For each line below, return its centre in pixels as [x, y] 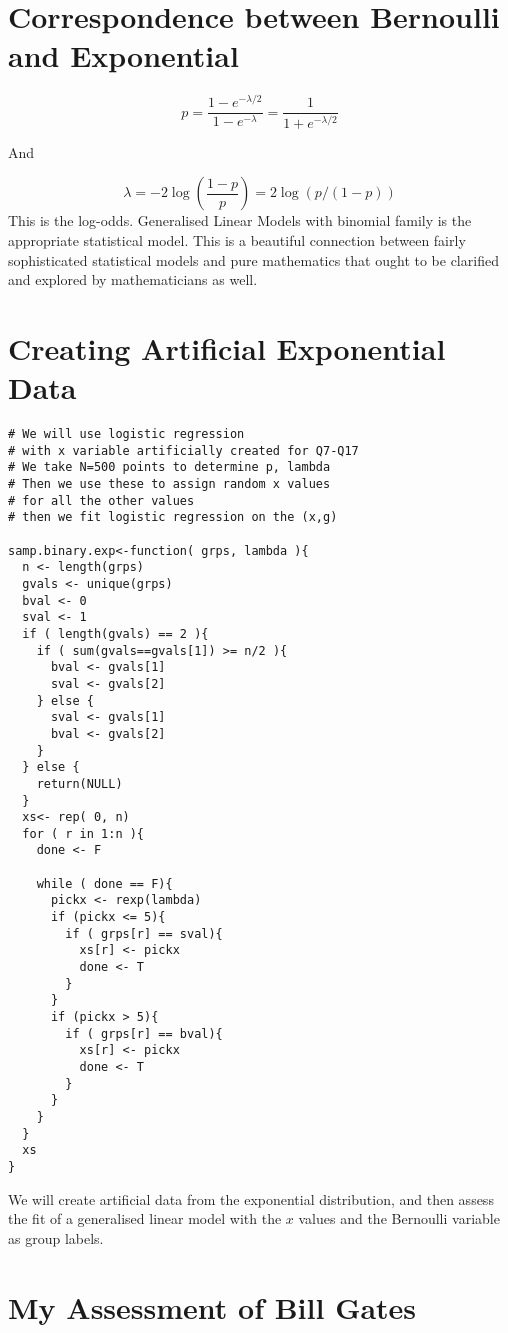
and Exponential [123, 55]
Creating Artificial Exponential [227, 347]
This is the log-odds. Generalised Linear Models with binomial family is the [240, 220]
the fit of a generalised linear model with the [145, 1218]
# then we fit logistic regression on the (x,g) [173, 517]
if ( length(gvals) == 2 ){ [115, 633]
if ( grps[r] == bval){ [144, 1033]
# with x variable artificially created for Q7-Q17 [183, 450]
